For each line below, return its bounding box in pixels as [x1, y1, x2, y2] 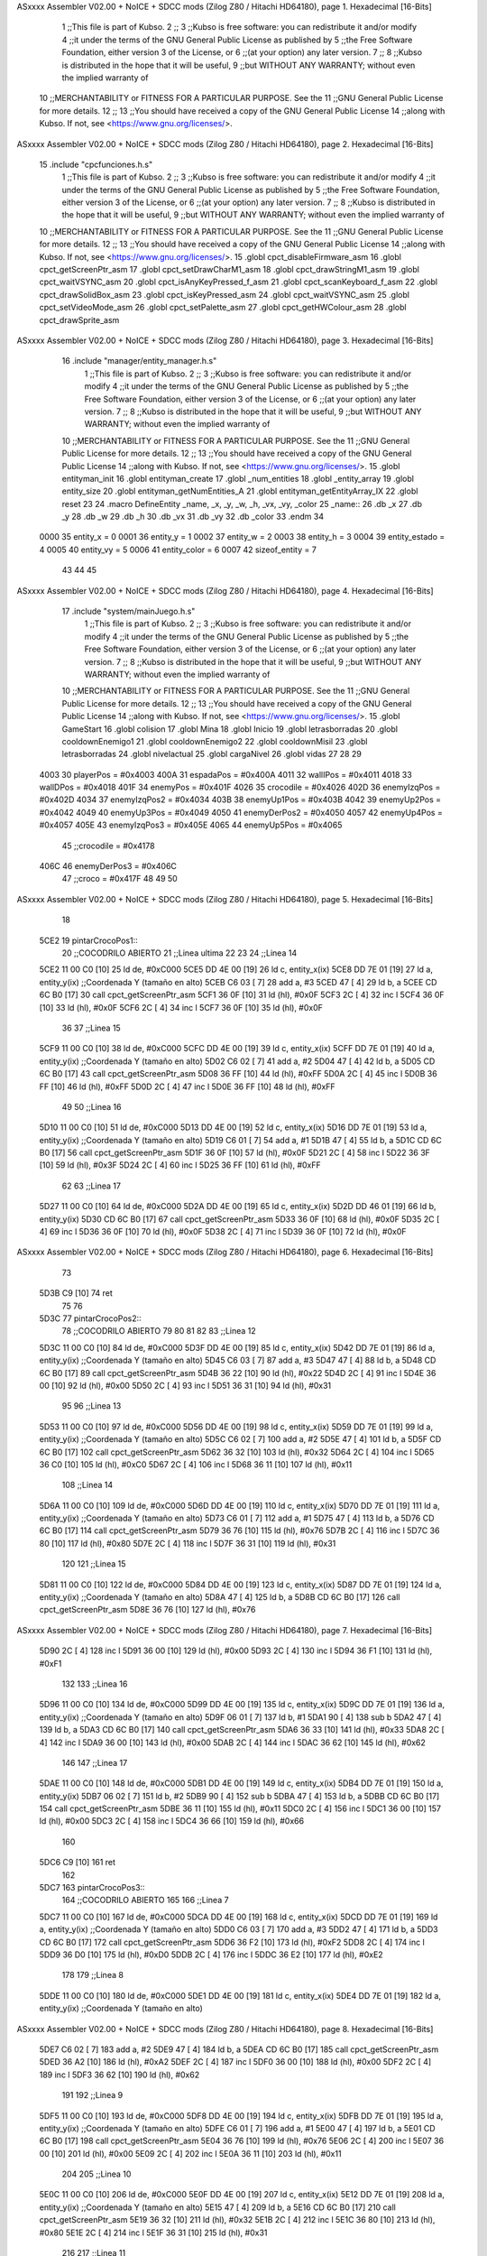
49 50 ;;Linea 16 [61, 1101, 122, 1112]
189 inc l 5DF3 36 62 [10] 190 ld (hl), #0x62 [39, 2069, 200, 2080]
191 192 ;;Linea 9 [61, 2090, 124, 2101]
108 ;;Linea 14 [61, 1480, 113, 1491]
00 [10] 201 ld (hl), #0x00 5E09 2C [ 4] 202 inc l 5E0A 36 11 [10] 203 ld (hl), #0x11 [39, 2148, 342, 2159]
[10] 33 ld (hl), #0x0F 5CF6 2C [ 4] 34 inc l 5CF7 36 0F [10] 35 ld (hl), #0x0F [39, 1002, 324, 1012]
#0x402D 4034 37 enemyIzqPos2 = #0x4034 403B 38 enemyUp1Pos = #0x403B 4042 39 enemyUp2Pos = [39, 794, 442, 805]
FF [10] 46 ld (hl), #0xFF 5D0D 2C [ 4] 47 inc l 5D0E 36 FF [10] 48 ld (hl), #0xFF [39, 1081, 335, 1092]
